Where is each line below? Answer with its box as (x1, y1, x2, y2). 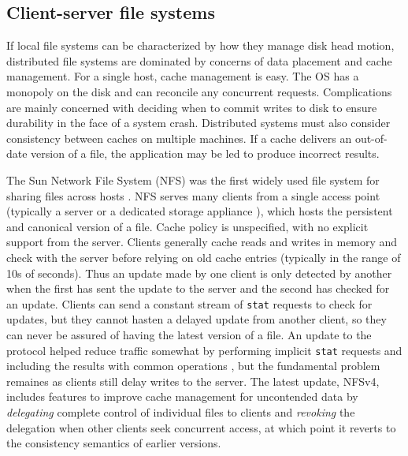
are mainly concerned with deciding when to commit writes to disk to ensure (6, 99, 377, 115)
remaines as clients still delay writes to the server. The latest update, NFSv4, (6, 372, 380, 389)
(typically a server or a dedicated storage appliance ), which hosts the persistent (6, 203, 393, 219)
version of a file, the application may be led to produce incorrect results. (31, 145, 380, 162)
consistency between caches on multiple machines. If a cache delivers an (6, 129, 352, 146)
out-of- (354, 129, 388, 146)
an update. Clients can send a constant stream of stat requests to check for (6, 295, 373, 312)
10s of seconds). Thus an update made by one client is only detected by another (6, 264, 392, 281)
